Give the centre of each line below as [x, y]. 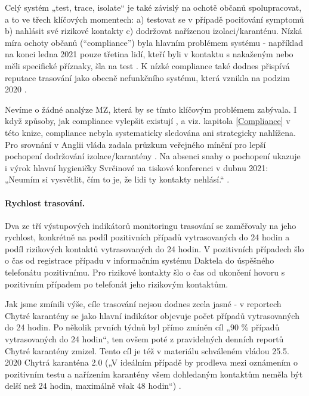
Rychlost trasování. [45, 202]
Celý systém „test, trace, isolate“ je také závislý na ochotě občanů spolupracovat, [153, 7]
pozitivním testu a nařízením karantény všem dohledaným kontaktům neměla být [154, 374]
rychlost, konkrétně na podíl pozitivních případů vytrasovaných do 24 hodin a [147, 237]
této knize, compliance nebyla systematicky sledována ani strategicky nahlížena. [150, 132]
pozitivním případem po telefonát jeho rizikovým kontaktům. [117, 284]
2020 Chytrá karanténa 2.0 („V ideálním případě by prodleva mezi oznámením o [151, 362]
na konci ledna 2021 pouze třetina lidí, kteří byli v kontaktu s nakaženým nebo [149, 54]
